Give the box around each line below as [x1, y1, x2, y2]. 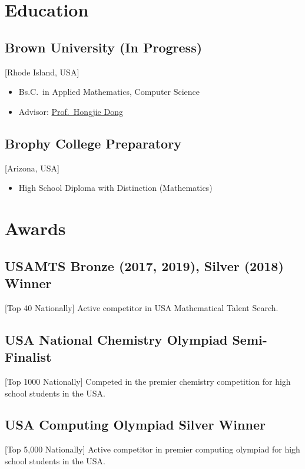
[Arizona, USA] [5, 161, 60, 174]
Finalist [5, 348, 52, 366]
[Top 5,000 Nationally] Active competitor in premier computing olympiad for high [5, 443, 300, 455]
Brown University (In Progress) [5, 38, 203, 56]
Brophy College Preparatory [5, 134, 181, 152]
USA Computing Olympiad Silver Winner [5, 415, 266, 434]
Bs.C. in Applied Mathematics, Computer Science [18, 85, 200, 98]
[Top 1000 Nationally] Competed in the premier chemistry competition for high [5, 375, 291, 387]
